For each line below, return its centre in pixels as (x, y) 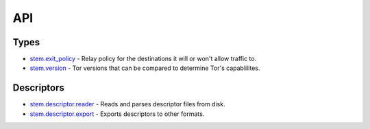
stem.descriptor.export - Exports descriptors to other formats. (117, 114)
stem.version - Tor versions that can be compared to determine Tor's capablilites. (145, 68)
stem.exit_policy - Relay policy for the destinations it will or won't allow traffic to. (143, 59)
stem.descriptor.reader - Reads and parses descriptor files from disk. (127, 104)
